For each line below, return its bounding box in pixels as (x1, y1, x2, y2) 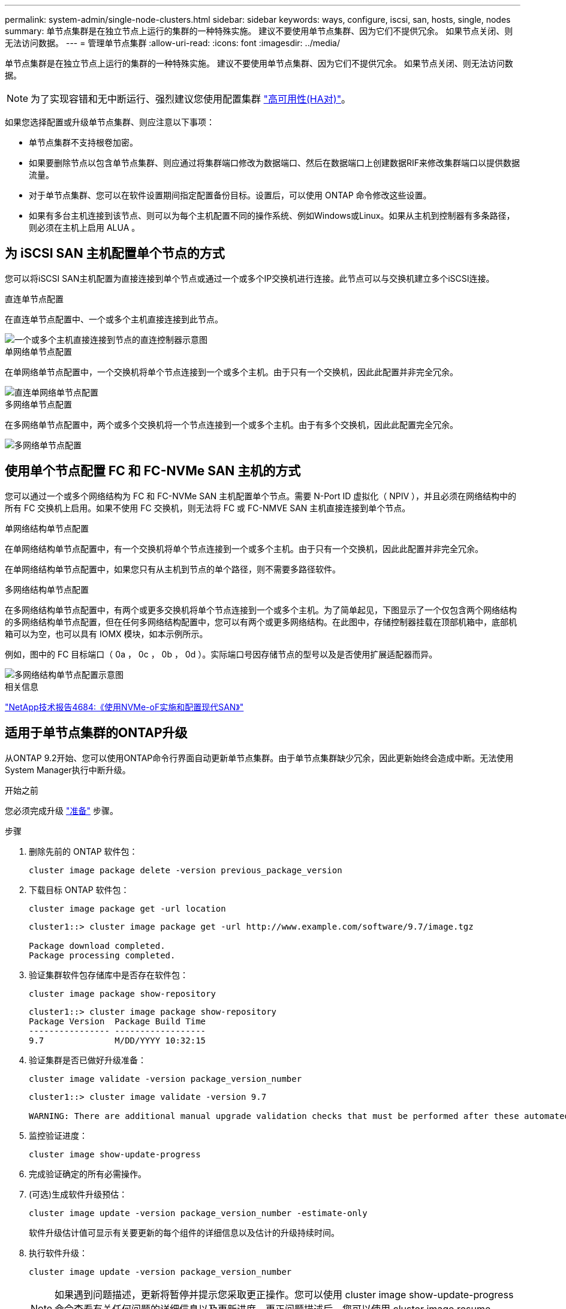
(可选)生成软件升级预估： (29, 1189, 128, 1199)
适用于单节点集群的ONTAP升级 (5, 725, 188, 741)
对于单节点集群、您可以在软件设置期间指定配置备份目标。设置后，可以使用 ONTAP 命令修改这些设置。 (29, 190, 432, 200)
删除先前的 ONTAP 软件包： (29, 846, 138, 856)
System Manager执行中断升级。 (5, 764, 131, 775)
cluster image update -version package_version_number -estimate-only (29, 1208, 368, 1218)
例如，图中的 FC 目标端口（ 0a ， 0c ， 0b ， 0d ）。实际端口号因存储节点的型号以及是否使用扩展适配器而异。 (5, 649, 438, 659)
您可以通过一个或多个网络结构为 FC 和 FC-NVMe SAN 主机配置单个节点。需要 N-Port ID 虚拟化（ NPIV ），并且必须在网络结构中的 (5, 490, 517, 501)
